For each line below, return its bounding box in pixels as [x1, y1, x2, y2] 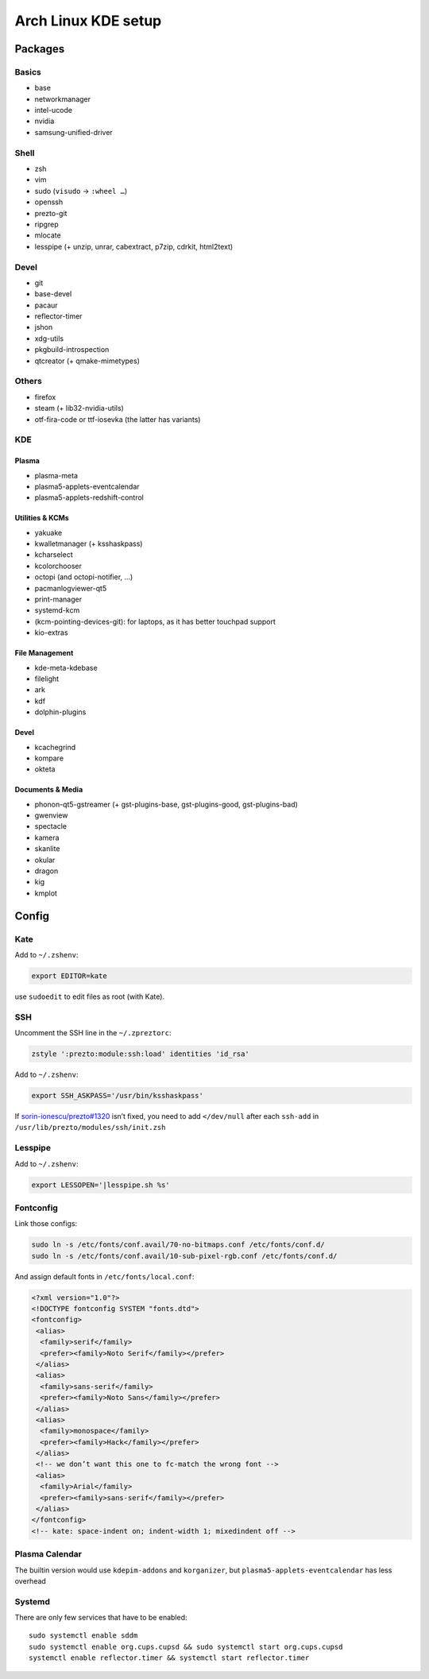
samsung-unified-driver [34, 127, 113, 137]
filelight [34, 674, 60, 683]
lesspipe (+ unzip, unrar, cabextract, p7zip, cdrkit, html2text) [34, 242, 234, 251]
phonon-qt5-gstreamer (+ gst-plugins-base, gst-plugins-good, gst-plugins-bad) [34, 799, 298, 809]
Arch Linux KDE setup [14, 12, 162, 29]
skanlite [34, 844, 60, 853]
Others [14, 376, 43, 387]
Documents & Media [14, 785, 83, 795]
